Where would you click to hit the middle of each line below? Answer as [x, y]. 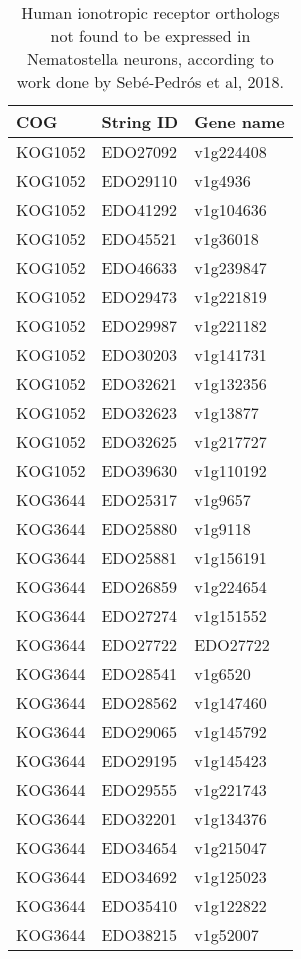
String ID [140, 121]
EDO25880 [139, 528]
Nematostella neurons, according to [150, 58]
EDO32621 [139, 383]
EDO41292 [139, 209]
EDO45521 [139, 238]
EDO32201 [139, 818]
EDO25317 [139, 499]
